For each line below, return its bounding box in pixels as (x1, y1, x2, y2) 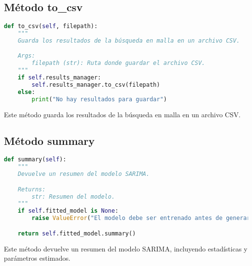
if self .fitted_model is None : (17, 207, 119, 215)
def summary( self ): (4, 156, 66, 163)
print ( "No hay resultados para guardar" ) (31, 95, 167, 103)
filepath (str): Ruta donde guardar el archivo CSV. (31, 60, 205, 67)
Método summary (4, 133, 95, 148)
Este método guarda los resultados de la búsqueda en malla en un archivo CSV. (4, 109, 241, 119)
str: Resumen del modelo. (31, 193, 115, 200)
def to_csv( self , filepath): (4, 23, 98, 30)
